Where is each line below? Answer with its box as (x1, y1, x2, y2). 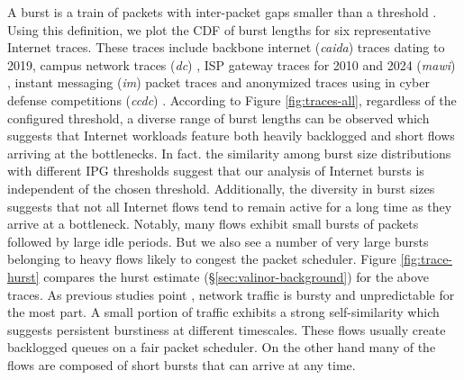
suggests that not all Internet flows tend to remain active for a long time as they (7, 196, 452, 215)
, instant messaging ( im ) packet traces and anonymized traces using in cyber (7, 73, 430, 92)
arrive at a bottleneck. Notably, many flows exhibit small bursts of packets (7, 214, 419, 233)
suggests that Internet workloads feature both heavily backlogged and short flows (7, 126, 455, 145)
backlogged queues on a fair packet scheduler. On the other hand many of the (7, 338, 436, 357)
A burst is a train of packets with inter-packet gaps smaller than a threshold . (7, 3, 437, 21)
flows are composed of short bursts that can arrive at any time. (7, 355, 356, 374)
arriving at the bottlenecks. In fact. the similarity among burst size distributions (7, 143, 451, 162)
